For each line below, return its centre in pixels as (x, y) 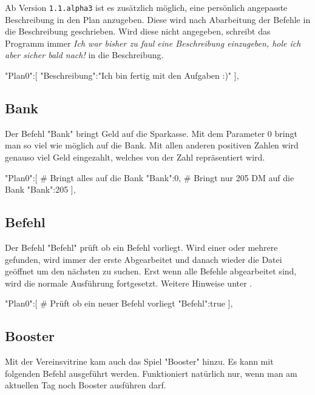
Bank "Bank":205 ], (40, 189)
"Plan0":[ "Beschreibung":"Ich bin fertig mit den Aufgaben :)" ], (122, 75)
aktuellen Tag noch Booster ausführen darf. (86, 385)
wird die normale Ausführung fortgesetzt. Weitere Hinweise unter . (129, 283)
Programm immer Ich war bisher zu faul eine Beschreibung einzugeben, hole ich (153, 43)
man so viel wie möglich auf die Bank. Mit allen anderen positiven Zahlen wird (152, 145)
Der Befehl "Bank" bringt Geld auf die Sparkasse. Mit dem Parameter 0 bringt (151, 133)
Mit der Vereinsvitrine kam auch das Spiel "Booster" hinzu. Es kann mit (139, 361)
